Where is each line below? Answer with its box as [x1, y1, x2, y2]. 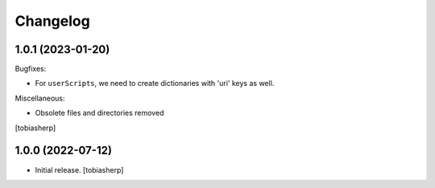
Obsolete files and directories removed [35, 108, 164, 118]
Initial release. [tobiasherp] [35, 165, 124, 174]
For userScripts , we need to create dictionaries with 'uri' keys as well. [35, 79, 275, 88]
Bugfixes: [14, 64, 47, 74]
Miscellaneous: [14, 93, 65, 103]
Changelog [14, 12, 90, 30]
